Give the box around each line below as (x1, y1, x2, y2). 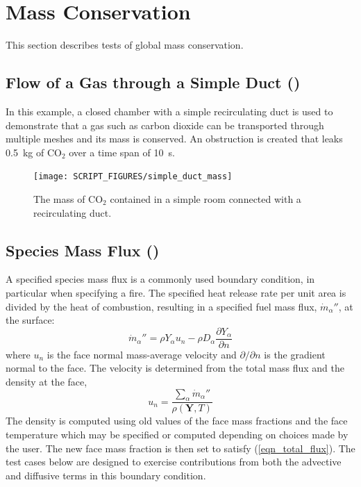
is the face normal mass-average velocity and (47, 347, 237, 361)
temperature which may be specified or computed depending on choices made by (6, 427, 349, 441)
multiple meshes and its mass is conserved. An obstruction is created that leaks (6, 131, 343, 146)
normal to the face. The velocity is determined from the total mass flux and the (6, 361, 344, 375)
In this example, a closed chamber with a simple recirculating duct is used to (6, 104, 333, 118)
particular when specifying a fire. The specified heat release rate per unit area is (6, 285, 346, 299)
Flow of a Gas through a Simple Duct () (6, 72, 301, 93)
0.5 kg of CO (6, 145, 62, 159)
